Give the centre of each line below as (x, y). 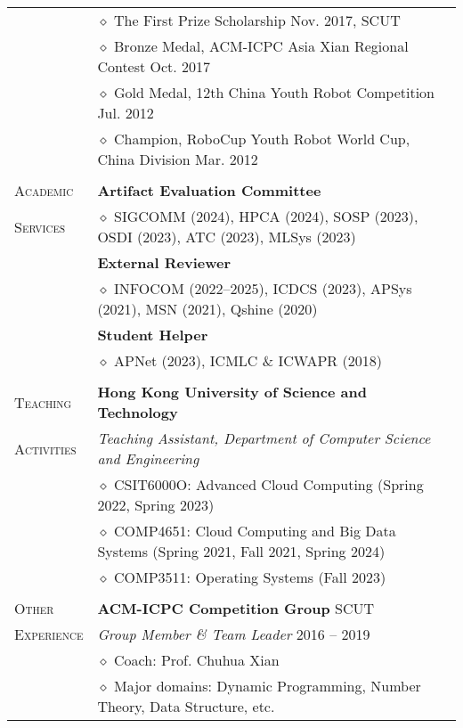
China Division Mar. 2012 (178, 159)
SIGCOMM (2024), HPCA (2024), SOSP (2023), (266, 216)
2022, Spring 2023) (156, 505)
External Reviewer (164, 262)
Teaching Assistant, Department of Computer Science (264, 438)
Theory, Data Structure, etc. (186, 706)
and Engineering (148, 458)
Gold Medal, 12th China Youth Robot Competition (274, 92)
